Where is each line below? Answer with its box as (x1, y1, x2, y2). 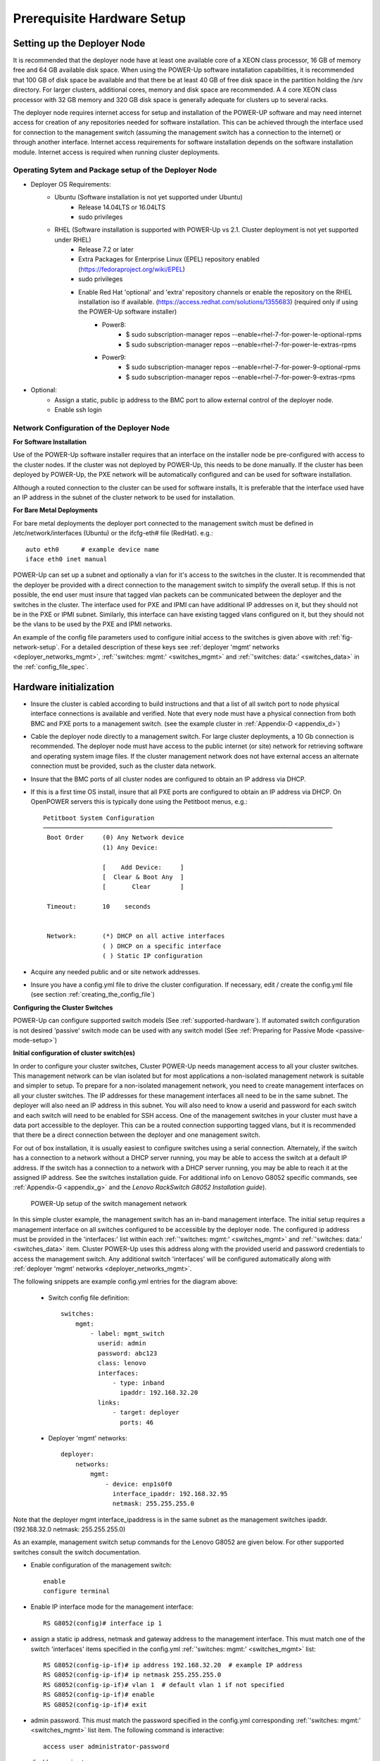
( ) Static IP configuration (102, 952, 203, 960)
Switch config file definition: (48, 1293, 129, 1302)
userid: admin (97, 1339, 146, 1348)
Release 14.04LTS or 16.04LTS (78, 203, 166, 211)
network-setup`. (13, 643, 60, 652)
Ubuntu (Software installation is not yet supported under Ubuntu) (54, 193, 243, 201)
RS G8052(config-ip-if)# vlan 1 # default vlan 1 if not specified (43, 1681, 284, 1688)
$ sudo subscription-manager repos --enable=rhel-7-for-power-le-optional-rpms (125, 330, 362, 339)
